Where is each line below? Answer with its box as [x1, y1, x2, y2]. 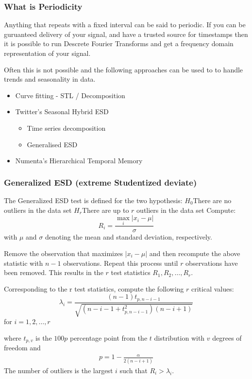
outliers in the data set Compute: [136, 205, 236, 215]
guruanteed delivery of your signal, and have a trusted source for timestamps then [4, 29, 248, 39]
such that [119, 365, 148, 375]
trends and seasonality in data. [4, 74, 96, 84]
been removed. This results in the [4, 267, 103, 277]
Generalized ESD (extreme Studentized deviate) [4, 176, 197, 188]
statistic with [4, 258, 43, 268]
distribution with [154, 332, 205, 343]
